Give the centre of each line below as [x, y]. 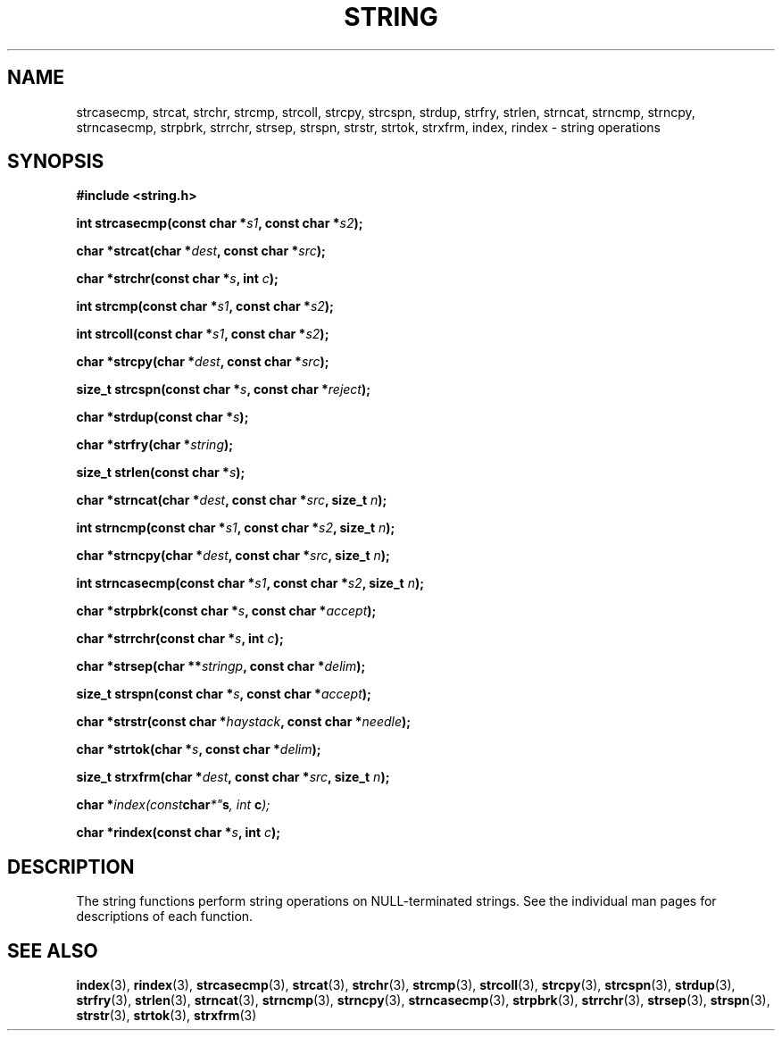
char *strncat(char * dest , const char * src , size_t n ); [232, 500]
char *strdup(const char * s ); [162, 417]
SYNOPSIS [56, 162]
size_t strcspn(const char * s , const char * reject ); [224, 389]
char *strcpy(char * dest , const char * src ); [203, 362]
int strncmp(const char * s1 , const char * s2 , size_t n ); [236, 528]
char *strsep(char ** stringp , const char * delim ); [221, 666]
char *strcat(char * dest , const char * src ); [201, 251]
